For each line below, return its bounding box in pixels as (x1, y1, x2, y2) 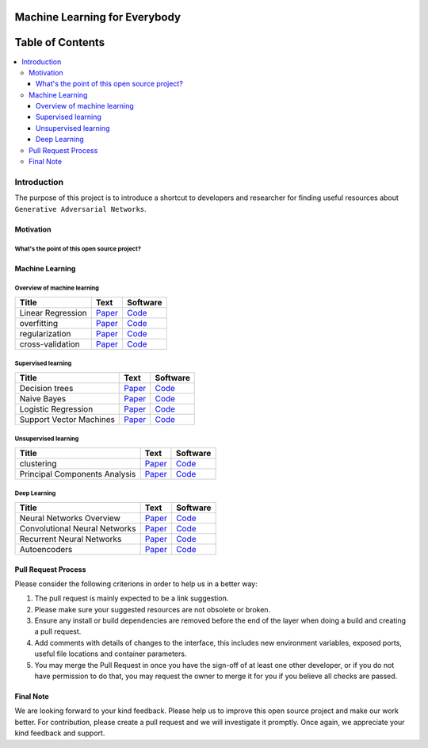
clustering (19, 458, 57, 469)
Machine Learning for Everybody (14, 10, 182, 24)
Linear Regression (19, 307, 87, 318)
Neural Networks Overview (19, 512, 120, 524)
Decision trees (19, 382, 74, 393)
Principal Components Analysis (19, 468, 136, 479)
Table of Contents (14, 36, 105, 49)
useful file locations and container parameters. (34, 649, 187, 658)
